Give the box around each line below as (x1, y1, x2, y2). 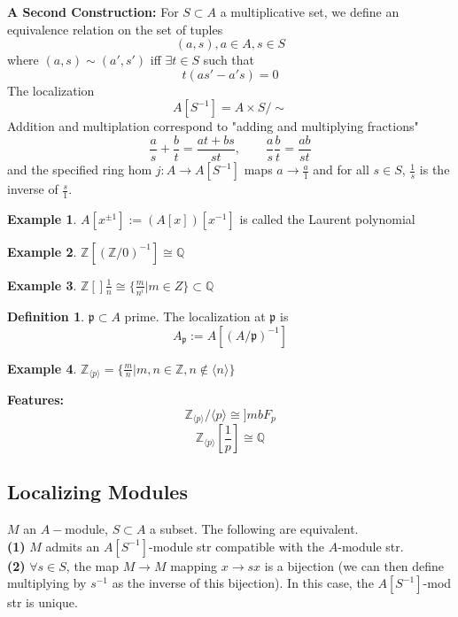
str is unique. (7, 593, 78, 612)
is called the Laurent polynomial (239, 209, 415, 228)
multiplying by (7, 574, 87, 592)
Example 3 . (7, 275, 77, 294)
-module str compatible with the (148, 536, 325, 555)
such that (203, 50, 255, 69)
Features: (7, 390, 65, 409)
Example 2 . (7, 242, 77, 260)
